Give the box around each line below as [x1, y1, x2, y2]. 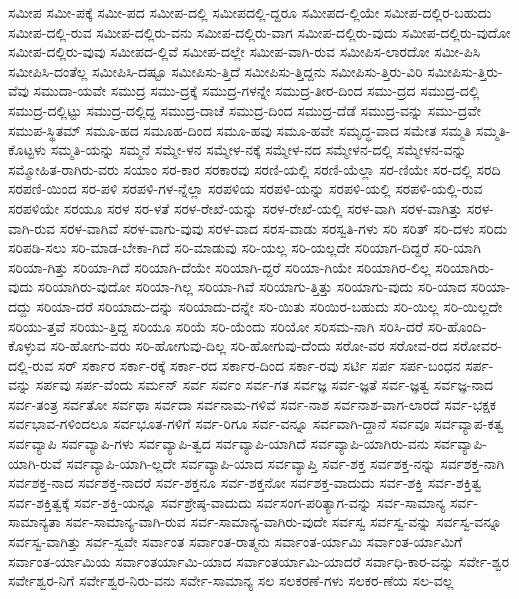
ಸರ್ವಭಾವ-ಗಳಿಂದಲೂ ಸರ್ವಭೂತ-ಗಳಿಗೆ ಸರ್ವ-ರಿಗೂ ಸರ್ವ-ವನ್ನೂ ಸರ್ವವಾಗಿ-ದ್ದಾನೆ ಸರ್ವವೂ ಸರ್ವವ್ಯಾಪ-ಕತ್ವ [8, 413, 504, 434]
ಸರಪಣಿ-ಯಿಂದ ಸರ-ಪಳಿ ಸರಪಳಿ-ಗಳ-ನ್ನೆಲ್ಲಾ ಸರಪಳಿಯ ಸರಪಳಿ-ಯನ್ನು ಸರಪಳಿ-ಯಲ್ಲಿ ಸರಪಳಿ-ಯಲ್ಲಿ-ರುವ [8, 178, 483, 199]
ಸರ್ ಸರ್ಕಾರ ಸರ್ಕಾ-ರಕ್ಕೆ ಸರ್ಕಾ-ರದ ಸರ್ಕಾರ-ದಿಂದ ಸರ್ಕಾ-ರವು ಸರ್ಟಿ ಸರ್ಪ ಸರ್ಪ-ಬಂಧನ [57, 354, 461, 375]
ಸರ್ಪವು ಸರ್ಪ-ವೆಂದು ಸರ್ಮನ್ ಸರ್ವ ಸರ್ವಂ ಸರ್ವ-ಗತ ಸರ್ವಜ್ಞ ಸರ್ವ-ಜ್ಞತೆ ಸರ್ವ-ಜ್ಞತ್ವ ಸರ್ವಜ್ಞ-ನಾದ [35, 374, 494, 395]
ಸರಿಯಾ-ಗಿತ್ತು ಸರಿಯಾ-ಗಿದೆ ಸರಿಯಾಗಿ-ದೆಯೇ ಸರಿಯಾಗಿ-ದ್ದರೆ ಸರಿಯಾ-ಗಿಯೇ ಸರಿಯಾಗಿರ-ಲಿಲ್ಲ [8, 256, 431, 277]
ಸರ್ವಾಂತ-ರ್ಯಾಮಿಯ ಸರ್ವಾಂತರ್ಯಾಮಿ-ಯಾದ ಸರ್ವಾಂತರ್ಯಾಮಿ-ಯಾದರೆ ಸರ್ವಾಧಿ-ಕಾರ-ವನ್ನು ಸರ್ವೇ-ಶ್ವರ [8, 550, 510, 571]
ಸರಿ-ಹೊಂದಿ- [427, 315, 487, 336]
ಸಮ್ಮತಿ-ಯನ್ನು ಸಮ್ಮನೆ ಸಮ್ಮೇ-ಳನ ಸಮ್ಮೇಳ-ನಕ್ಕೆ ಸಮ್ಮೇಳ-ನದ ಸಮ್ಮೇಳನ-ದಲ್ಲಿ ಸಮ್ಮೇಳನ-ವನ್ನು [50, 139, 467, 160]
